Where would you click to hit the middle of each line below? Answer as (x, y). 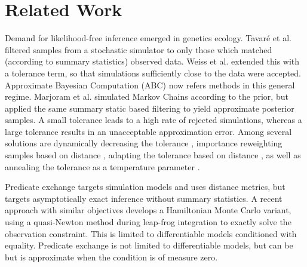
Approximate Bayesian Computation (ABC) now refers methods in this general (150, 85)
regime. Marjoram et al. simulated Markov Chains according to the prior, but (147, 96)
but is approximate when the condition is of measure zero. (111, 257)
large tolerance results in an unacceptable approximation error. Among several (148, 131)
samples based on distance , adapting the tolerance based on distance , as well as (153, 155)
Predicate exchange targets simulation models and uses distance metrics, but (145, 187)
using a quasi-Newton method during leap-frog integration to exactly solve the (148, 222)
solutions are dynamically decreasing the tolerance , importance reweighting (144, 143)
